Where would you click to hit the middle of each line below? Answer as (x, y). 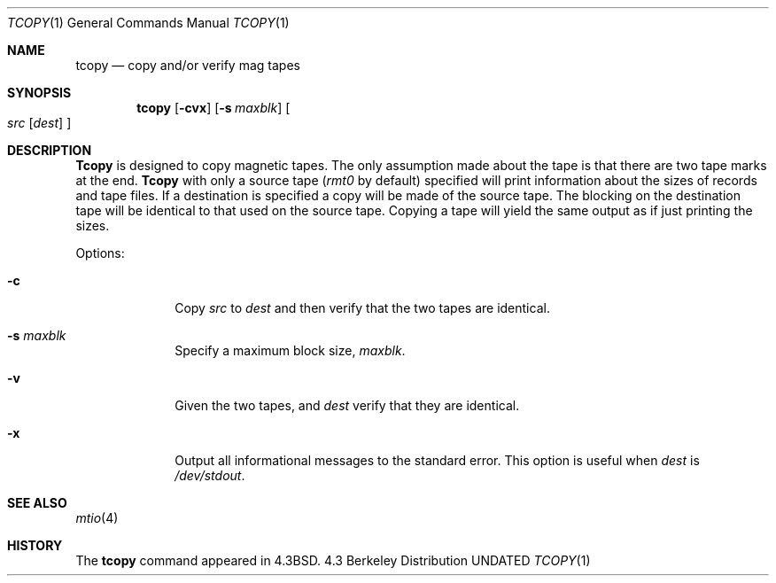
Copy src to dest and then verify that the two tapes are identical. (362, 308)
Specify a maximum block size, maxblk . (290, 350)
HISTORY (35, 545)
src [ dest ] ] (39, 123)
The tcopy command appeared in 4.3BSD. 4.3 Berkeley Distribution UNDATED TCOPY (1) (333, 560)
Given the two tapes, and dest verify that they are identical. (347, 405)
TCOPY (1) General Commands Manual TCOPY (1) (148, 23)
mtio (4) (97, 518)
